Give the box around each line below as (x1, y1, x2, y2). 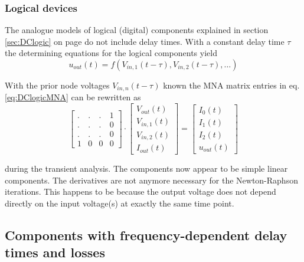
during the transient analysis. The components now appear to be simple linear (5, 162, 288, 175)
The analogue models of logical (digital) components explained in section (5, 24, 269, 36)
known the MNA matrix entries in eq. (163, 79, 300, 91)
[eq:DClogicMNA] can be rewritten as (5, 91, 141, 103)
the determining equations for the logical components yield (5, 47, 217, 59)
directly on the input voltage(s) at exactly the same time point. (5, 196, 234, 209)
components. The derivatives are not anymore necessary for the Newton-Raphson (5, 173, 298, 186)
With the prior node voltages (5, 79, 110, 91)
